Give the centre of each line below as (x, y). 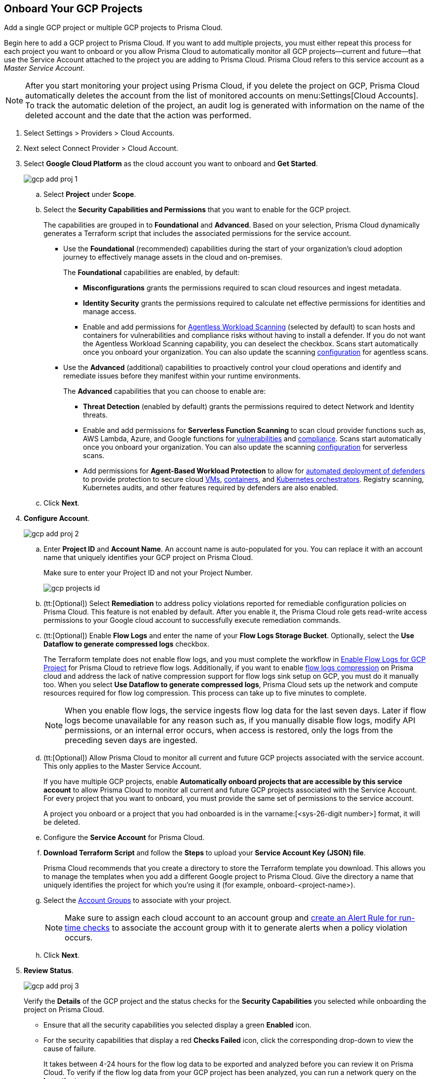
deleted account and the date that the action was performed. (138, 116)
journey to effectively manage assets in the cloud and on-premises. (173, 257)
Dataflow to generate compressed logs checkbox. (126, 644)
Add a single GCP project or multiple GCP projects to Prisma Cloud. (113, 28)
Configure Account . (57, 518)
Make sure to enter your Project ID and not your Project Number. (148, 573)
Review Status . (49, 971)
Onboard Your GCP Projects (73, 9)
